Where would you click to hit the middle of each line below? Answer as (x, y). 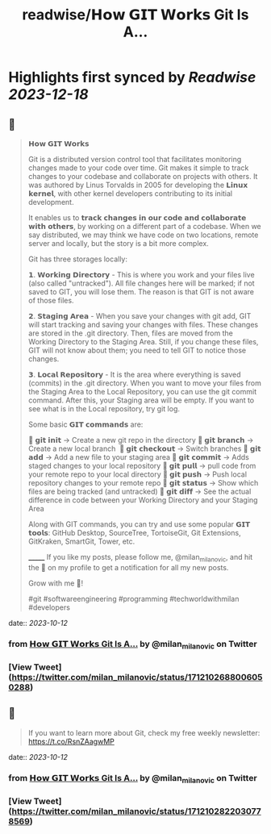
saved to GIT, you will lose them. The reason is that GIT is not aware (141, 292)
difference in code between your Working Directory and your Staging (143, 500)
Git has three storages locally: (77, 259)
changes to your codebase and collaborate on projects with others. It (143, 176)
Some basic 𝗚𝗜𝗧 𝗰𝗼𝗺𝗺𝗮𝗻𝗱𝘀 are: (85, 424)
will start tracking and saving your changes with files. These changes (143, 325)
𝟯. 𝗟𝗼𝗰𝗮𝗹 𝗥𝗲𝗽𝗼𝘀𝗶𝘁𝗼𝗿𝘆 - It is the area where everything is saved (134, 374)
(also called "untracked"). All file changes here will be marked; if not (142, 283)
